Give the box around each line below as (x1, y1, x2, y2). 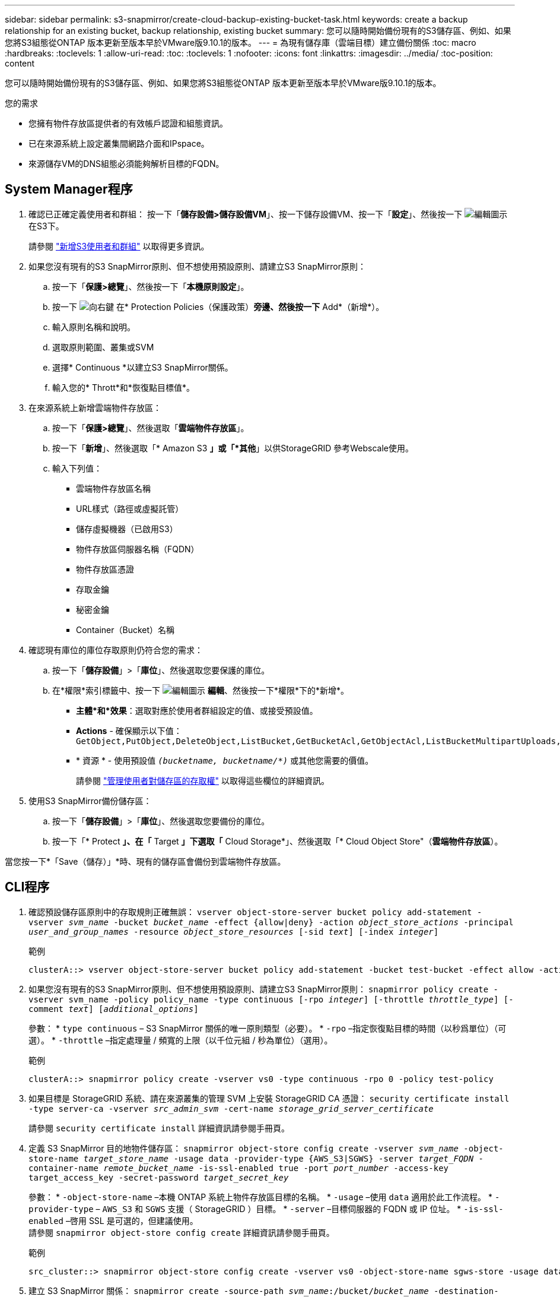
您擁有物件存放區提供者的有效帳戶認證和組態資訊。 (28, 118, 228, 128)
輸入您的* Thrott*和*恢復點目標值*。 (52, 382, 195, 393)
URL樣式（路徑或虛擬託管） (76, 503, 184, 514)
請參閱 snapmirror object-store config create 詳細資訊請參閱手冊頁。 (28, 1227, 335, 1238)
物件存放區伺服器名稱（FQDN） (76, 543, 199, 554)
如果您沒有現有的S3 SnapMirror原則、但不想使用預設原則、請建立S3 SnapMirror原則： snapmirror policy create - (28, 983, 499, 994)
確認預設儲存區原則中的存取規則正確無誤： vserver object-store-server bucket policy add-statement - (28, 906, 482, 917)
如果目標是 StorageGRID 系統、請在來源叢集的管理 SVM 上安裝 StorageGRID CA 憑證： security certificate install (28, 1093, 510, 1103)
